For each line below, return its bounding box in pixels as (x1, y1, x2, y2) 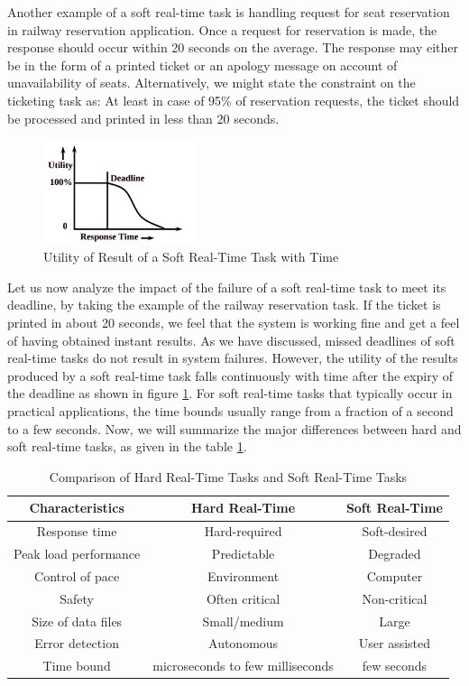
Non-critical (362, 589, 428, 607)
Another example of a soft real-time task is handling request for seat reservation (7, 3, 450, 21)
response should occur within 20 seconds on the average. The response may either (7, 38, 459, 57)
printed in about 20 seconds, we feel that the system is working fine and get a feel (7, 313, 460, 332)
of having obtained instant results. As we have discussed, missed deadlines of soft (7, 330, 455, 349)
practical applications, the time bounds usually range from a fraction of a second (7, 402, 454, 421)
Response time (36, 522, 117, 541)
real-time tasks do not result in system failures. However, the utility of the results (7, 348, 458, 367)
